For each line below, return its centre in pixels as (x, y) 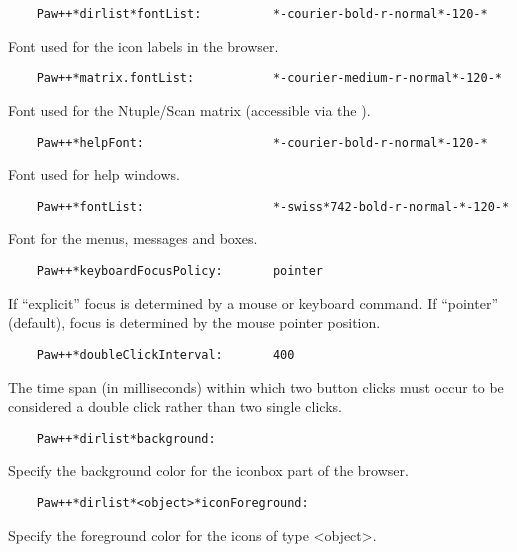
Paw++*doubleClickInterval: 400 (165, 354)
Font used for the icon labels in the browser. (143, 45)
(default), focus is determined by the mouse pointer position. (194, 322)
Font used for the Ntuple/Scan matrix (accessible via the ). (189, 109)
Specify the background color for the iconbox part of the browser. (208, 470)
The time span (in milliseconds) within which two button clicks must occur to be (256, 386)
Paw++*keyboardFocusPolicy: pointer (179, 271)
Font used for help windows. (94, 174)
